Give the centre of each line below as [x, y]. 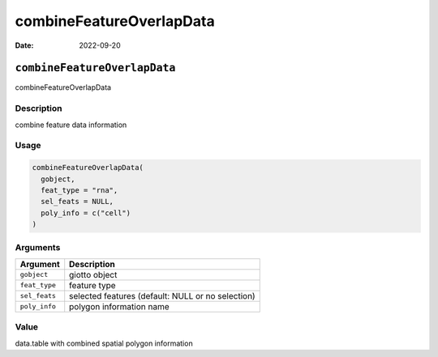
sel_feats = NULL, [77, 202]
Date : [24, 45]
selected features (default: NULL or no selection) [162, 295]
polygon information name [119, 306]
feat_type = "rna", [79, 190]
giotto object [93, 274]
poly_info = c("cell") [86, 213]
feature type [93, 285]
